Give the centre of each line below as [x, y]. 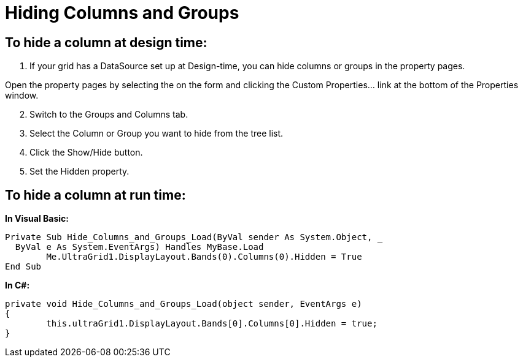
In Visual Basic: [37, 219]
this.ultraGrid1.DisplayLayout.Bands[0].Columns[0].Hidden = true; [212, 324]
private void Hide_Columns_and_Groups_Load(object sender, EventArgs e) [184, 304]
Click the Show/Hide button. [86, 153]
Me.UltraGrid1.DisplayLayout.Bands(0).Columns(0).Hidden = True [204, 257]
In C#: [17, 285]
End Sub [23, 267]
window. [22, 96]
